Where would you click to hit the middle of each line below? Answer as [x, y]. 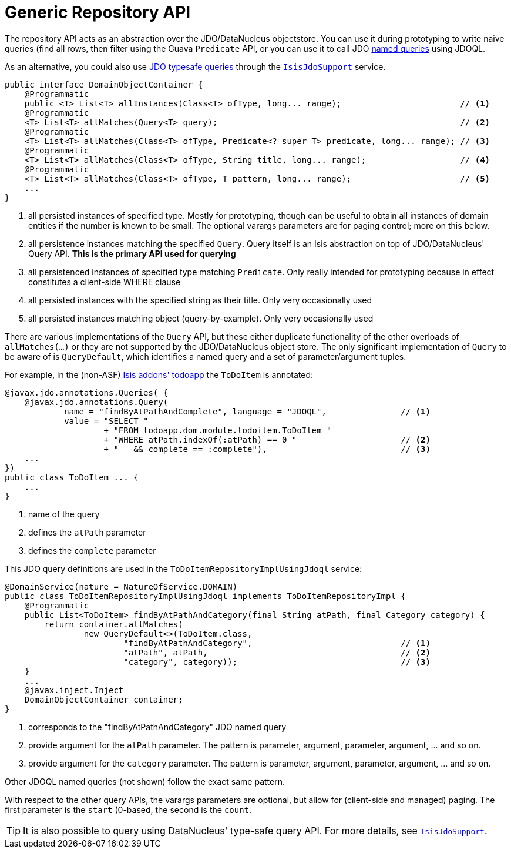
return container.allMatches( [114, 624]
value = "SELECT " [106, 421]
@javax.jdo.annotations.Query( [96, 402]
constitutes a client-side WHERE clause [105, 282]
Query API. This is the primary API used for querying [132, 253]
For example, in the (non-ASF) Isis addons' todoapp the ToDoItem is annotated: [159, 374]
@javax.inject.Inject [74, 690]
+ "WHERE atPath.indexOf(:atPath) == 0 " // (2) [267, 439]
